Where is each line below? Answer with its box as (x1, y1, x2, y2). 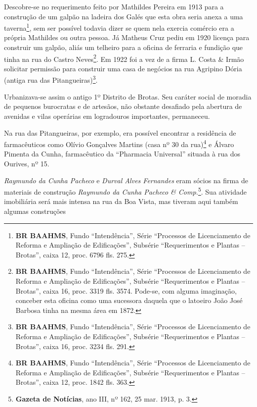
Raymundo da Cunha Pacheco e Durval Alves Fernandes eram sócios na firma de (4, 175, 248, 185)
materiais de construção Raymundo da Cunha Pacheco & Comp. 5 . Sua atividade (4, 185, 247, 197)
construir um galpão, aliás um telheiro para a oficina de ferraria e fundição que (4, 42, 243, 52)
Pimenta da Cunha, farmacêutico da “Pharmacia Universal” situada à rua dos (4, 149, 240, 159)
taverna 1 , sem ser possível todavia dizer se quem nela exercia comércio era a (4, 21, 234, 33)
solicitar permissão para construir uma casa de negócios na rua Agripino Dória (4, 63, 242, 73)
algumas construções (4, 205, 66, 216)
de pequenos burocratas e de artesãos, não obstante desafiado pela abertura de (4, 101, 242, 111)
